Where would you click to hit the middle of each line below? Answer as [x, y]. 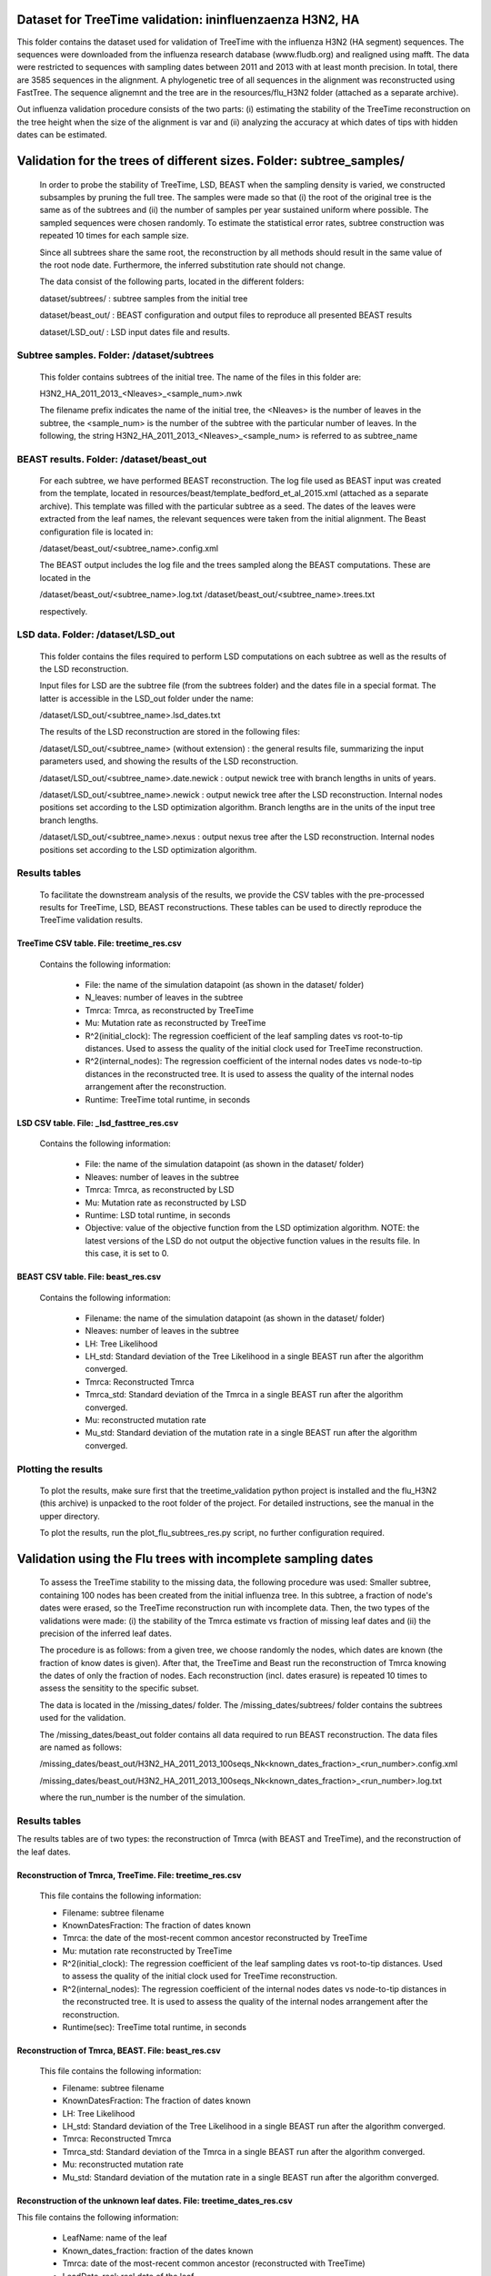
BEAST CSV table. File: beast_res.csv [89, 1277]
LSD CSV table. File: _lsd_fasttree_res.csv [98, 1123]
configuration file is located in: [96, 532]
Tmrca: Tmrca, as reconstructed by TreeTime [170, 1010]
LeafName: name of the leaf [115, 2238]
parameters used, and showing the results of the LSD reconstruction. [169, 761]
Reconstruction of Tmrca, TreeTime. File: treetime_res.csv [129, 1875]
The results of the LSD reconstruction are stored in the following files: [170, 732]
